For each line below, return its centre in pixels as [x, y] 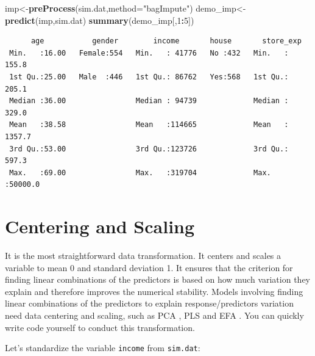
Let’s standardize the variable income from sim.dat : [103, 348]
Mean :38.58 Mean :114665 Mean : [149, 125]
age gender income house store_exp [166, 41]
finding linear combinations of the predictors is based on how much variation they [157, 279]
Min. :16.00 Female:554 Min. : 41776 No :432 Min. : [149, 53]
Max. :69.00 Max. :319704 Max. [140, 173]
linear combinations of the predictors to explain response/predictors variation [149, 303]
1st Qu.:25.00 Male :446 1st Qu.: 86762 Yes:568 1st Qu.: [149, 77]
